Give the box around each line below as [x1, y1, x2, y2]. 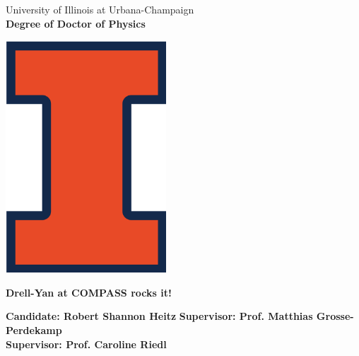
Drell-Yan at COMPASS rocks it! [6, 285, 172, 299]
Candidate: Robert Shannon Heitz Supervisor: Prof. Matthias [6, 309, 313, 323]
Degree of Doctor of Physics [6, 16, 146, 30]
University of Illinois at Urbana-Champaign [6, 2, 194, 16]
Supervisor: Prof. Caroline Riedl [6, 336, 167, 351]
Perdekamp [6, 322, 62, 337]
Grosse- [316, 309, 354, 323]
